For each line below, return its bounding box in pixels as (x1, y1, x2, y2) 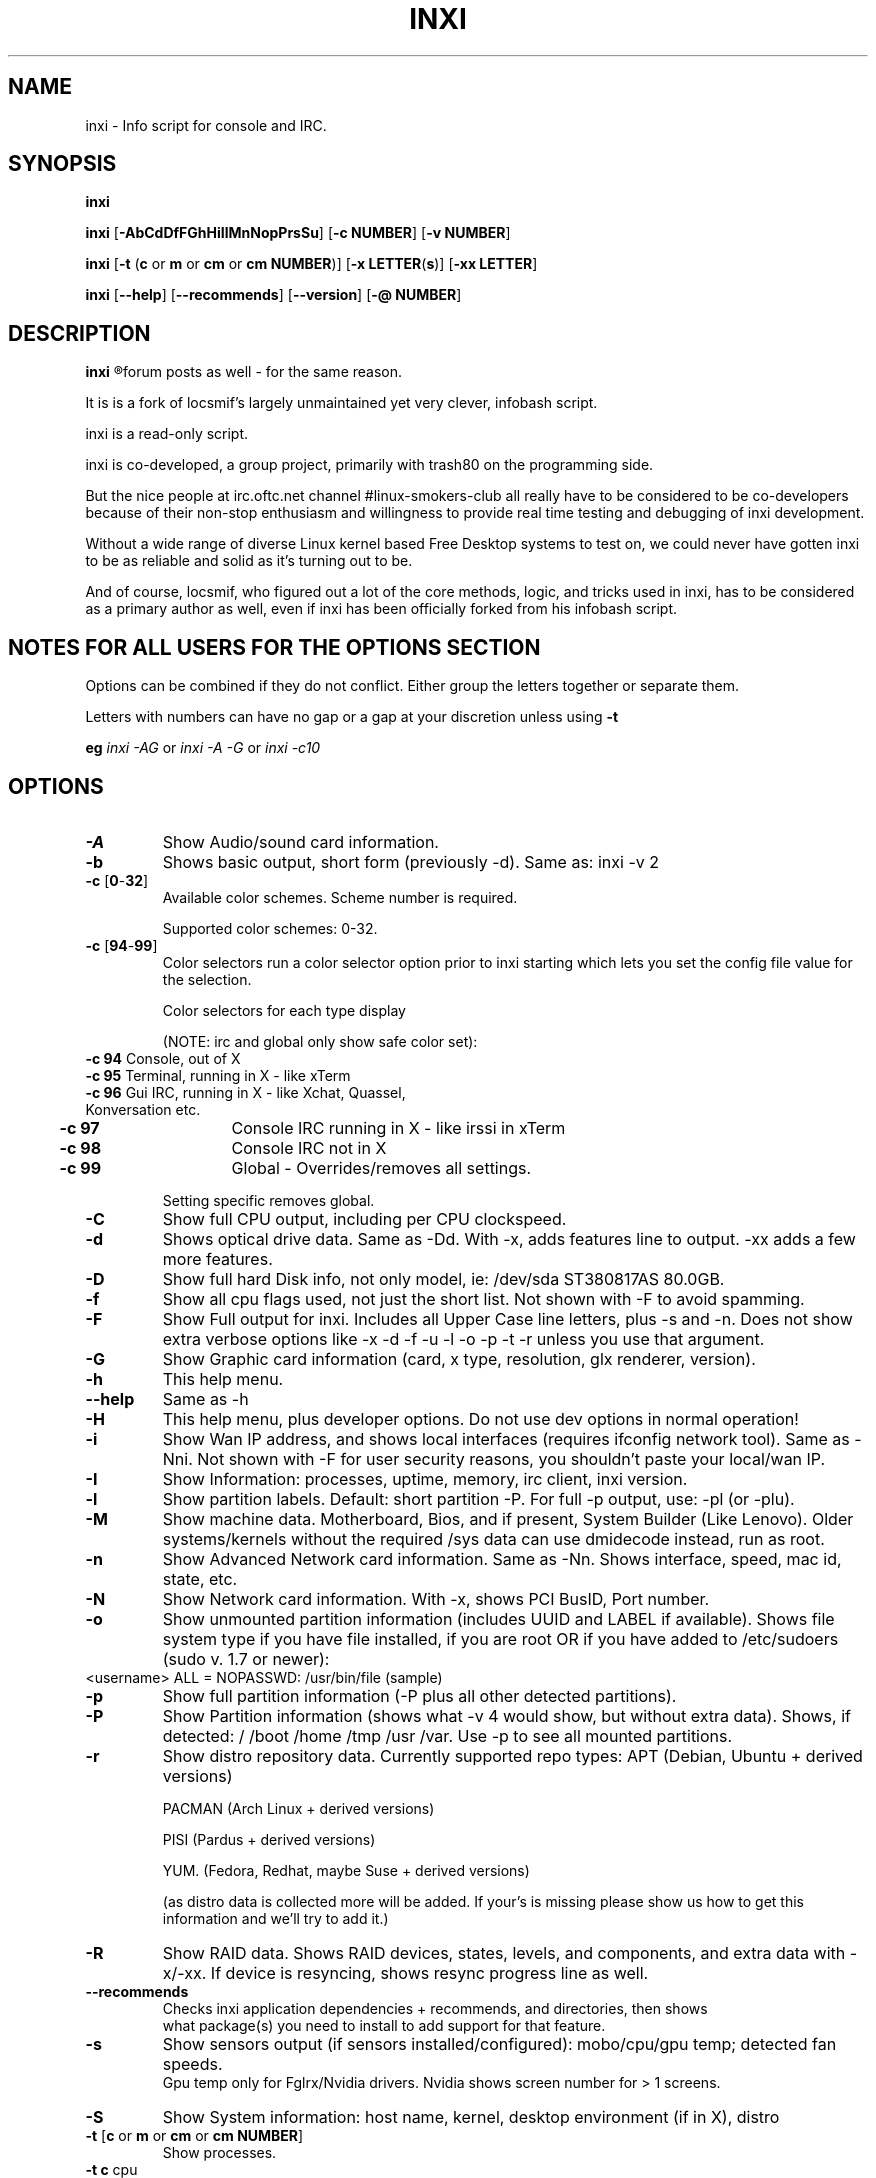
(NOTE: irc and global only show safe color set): (162, 1032, 478, 1050)
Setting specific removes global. (162, 1191, 375, 1209)
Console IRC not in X (231, 1137, 387, 1158)
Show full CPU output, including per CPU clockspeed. (162, 1208, 567, 1229)
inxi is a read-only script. (85, 425, 249, 443)
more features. (162, 1248, 273, 1269)
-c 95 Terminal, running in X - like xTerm (85, 1066, 351, 1084)
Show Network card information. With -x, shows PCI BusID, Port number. (162, 1588, 710, 1609)
